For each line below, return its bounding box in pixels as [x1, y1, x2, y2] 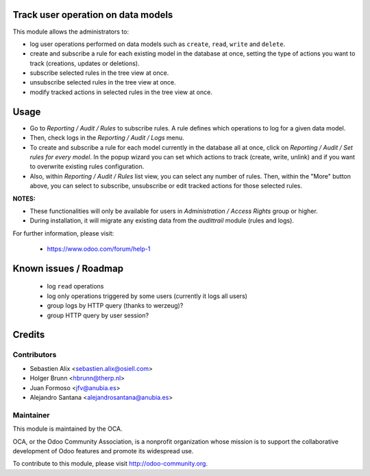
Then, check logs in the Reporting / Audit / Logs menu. [29, 134, 184, 142]
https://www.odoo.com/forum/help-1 [47, 245, 151, 253]
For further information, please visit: [12, 229, 114, 237]
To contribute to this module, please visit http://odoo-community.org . [12, 460, 208, 468]
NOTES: [12, 194, 36, 203]
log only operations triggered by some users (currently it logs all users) [47, 292, 248, 300]
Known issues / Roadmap [12, 262, 123, 274]
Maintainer [12, 410, 50, 420]
